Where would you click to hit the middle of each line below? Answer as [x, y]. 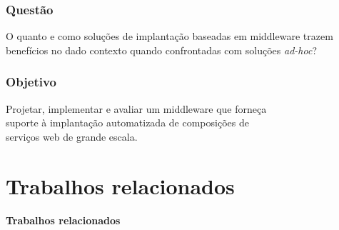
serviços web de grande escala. [72, 136]
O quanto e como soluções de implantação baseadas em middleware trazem [169, 36]
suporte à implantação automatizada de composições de [127, 122]
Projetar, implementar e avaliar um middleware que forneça [136, 108]
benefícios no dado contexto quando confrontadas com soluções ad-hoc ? [161, 50]
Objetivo [31, 82]
